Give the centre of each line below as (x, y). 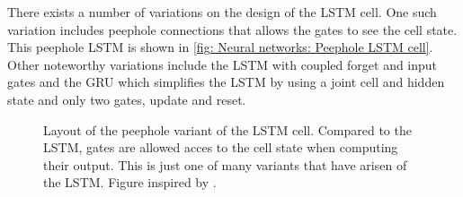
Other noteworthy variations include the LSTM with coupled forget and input (223, 64)
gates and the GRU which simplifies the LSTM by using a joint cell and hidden (226, 82)
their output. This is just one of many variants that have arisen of (225, 164)
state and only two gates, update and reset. (127, 99)
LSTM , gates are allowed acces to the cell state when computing (221, 147)
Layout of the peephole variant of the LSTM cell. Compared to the (227, 129)
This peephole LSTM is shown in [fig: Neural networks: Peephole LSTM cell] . (220, 47)
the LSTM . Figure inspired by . (130, 182)
